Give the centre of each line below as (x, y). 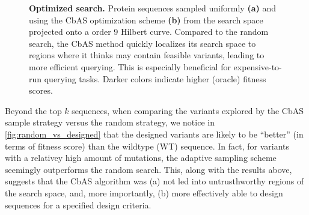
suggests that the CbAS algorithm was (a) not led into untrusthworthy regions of (154, 181)
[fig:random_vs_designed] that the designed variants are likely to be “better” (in (154, 134)
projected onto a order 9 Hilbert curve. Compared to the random (149, 32)
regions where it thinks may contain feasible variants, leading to (147, 55)
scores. (41, 90)
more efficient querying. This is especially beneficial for (130, 66)
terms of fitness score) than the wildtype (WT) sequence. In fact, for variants (147, 146)
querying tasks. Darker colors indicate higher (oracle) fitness (155, 78)
